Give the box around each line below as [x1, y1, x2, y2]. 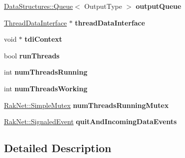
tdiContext [25, 34, 62, 44]
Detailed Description [4, 140, 112, 156]
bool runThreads [4, 50, 60, 60]
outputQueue [135, 1, 182, 11]
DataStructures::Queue [4, 1, 73, 11]
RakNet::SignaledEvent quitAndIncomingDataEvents [4, 116, 177, 127]
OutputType [84, 1, 122, 11]
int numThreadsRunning [4, 67, 88, 77]
